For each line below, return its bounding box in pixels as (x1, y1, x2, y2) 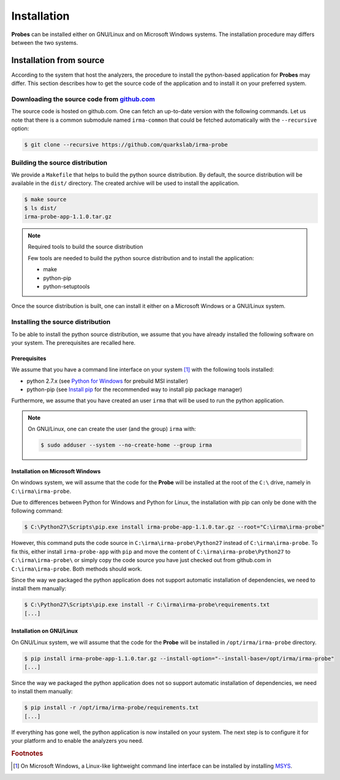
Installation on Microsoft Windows (11, 467, 101, 474)
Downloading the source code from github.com (11, 95, 156, 103)
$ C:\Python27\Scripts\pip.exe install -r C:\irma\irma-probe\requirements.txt (24, 601, 270, 609)
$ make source (24, 196, 67, 203)
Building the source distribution (11, 158, 107, 167)
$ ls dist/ (24, 204, 57, 211)
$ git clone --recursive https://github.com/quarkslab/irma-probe (24, 141, 228, 148)
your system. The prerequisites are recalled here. (11, 339, 136, 346)
